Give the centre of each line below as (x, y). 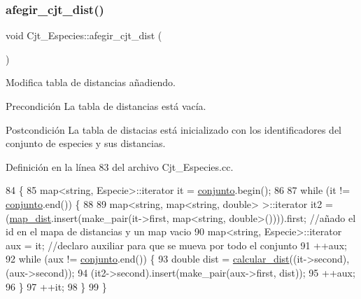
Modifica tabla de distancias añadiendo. (91, 82)
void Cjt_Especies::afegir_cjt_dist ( (84, 35)
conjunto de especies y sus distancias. (86, 143)
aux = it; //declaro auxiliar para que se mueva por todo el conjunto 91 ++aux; (176, 245)
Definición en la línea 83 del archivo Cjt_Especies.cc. (120, 166)
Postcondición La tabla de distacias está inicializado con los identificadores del (174, 129)
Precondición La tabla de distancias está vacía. (106, 106)
